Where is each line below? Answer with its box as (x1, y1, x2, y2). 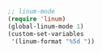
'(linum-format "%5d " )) (11, 37, 95, 46)
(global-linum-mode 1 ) (7, 22, 84, 30)
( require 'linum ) (7, 14, 66, 23)
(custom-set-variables (7, 30, 84, 38)
